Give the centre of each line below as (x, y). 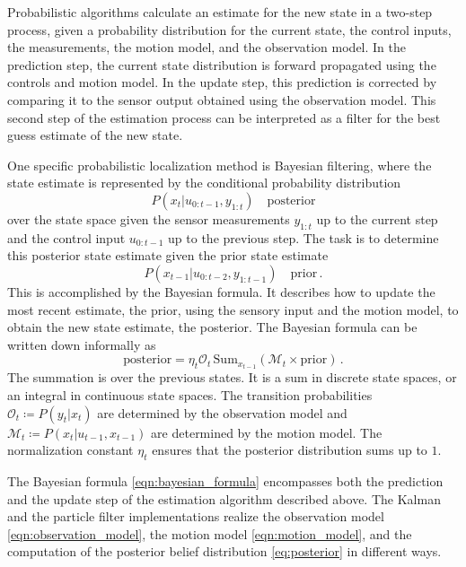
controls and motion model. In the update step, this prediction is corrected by (222, 82)
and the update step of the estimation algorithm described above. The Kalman (224, 498)
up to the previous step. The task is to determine (303, 237)
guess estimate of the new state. (95, 135)
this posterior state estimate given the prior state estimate (168, 255)
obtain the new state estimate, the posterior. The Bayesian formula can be (212, 327)
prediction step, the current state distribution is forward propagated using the (222, 64)
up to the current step (377, 218)
